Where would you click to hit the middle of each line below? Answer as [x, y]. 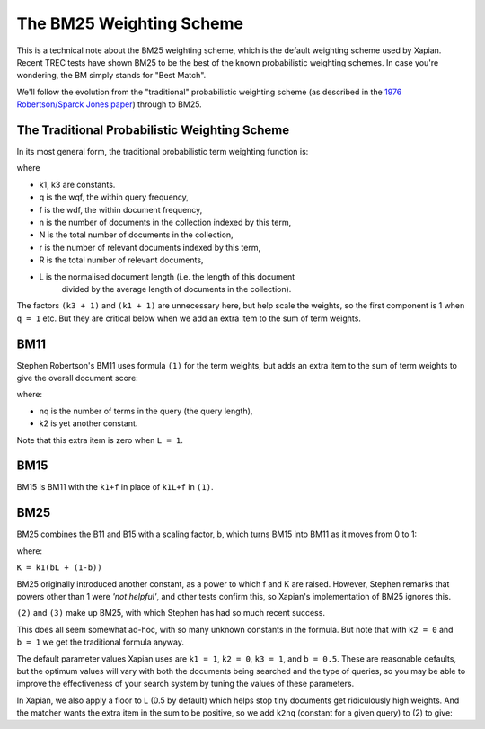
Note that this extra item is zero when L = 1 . [100, 440]
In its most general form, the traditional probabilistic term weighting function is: [163, 152]
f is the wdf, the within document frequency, [121, 209]
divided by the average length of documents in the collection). [176, 289]
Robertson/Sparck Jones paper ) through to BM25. [109, 104]
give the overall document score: [77, 378]
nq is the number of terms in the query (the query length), [146, 411]
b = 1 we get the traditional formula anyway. [100, 642]
